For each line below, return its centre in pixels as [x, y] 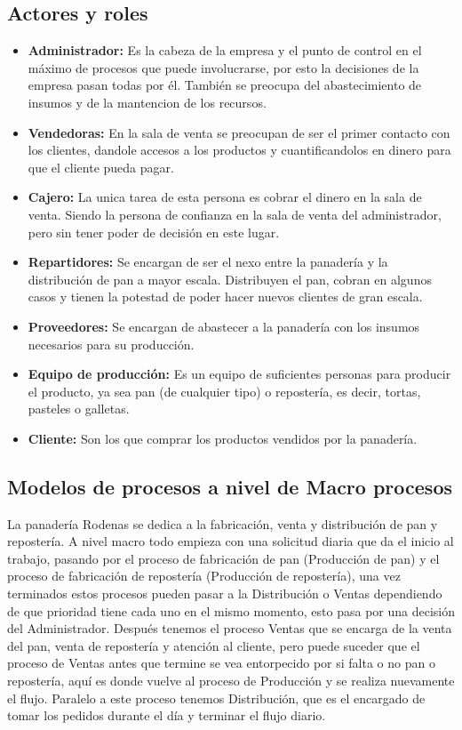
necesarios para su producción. [111, 344]
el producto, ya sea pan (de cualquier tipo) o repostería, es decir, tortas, [224, 391]
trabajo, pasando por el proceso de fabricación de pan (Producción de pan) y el [223, 558]
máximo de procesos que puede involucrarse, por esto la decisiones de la [223, 67]
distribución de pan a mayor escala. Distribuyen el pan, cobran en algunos [230, 279]
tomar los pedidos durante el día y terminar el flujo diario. [167, 715]
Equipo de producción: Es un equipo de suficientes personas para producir [239, 374]
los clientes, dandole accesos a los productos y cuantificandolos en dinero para [239, 150]
